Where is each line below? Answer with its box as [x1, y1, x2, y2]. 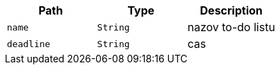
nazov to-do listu [187, 20, 275, 34]
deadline [7, 38, 50, 49]
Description [200, 3, 263, 17]
